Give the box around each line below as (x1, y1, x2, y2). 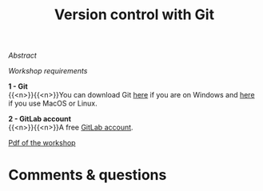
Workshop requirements (8, 66, 88, 76)
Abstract (8, 50, 38, 61)
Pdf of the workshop (8, 138, 76, 148)
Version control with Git (54, 6, 214, 24)
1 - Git (8, 82, 28, 91)
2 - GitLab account (8, 114, 72, 124)
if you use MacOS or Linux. (8, 98, 98, 109)
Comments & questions (8, 166, 167, 185)
